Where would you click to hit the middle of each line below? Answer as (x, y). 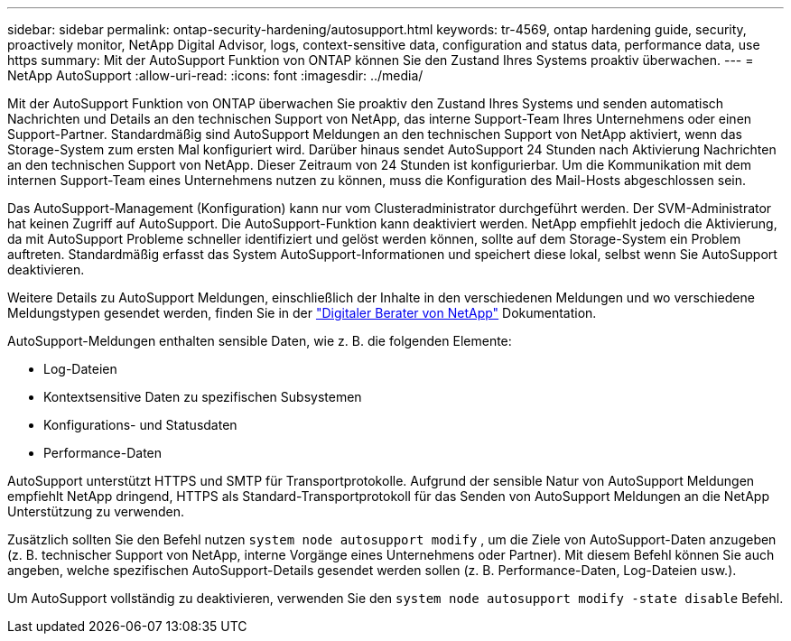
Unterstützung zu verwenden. (96, 511)
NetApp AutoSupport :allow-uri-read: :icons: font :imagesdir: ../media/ (215, 75)
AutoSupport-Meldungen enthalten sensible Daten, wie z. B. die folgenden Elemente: (260, 341)
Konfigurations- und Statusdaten (140, 425)
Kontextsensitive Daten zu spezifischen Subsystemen (203, 397)
